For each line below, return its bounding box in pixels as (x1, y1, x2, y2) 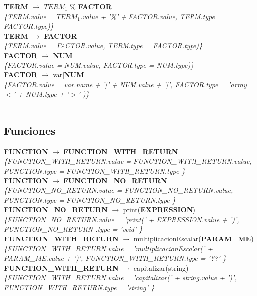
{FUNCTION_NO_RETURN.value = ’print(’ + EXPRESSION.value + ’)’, (4, 214, 239, 224)
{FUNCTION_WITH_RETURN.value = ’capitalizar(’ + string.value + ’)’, (4, 272, 237, 283)
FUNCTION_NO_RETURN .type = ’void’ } (4, 224, 143, 234)
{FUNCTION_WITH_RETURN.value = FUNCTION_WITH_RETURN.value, (4, 156, 252, 166)
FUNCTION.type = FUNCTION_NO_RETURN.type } (4, 194, 176, 205)
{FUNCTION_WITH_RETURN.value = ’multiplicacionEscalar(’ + (4, 243, 213, 253)
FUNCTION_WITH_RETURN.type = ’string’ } (4, 282, 154, 293)
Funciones (4, 122, 56, 138)
